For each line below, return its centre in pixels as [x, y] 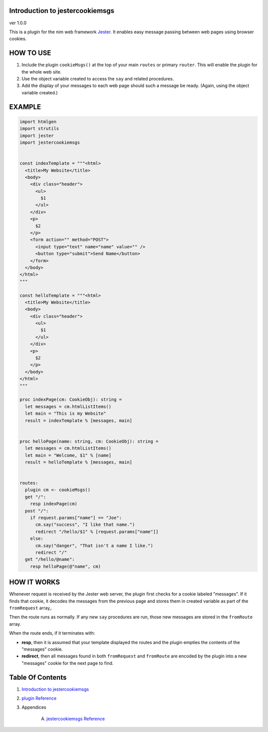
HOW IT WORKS [34, 582]
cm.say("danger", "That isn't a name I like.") [94, 546]
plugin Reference [39, 698]
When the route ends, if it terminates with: [52, 633]
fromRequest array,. [31, 608]
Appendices [34, 707]
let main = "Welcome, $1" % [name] [68, 455]
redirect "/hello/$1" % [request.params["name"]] [97, 532]
